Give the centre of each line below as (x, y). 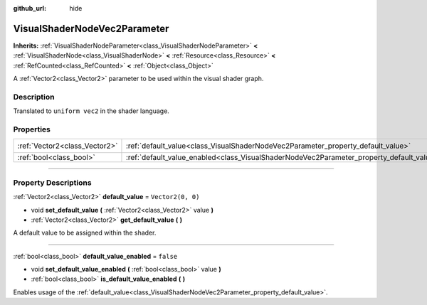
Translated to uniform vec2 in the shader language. (91, 111)
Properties (32, 129)
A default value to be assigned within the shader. (85, 233)
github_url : (30, 8)
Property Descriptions (52, 183)
